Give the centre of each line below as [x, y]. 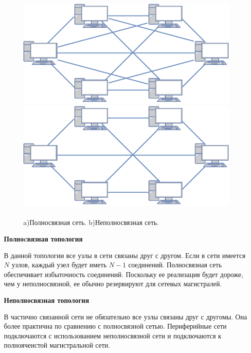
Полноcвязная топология [43, 239]
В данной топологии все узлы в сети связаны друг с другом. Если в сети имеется [125, 255]
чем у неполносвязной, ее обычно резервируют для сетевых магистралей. [113, 284]
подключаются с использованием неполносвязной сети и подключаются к [113, 335]
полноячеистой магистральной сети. [57, 345]
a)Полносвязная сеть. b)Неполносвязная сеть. [91, 222]
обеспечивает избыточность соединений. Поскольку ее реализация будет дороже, [124, 274]
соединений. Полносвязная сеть [175, 265]
